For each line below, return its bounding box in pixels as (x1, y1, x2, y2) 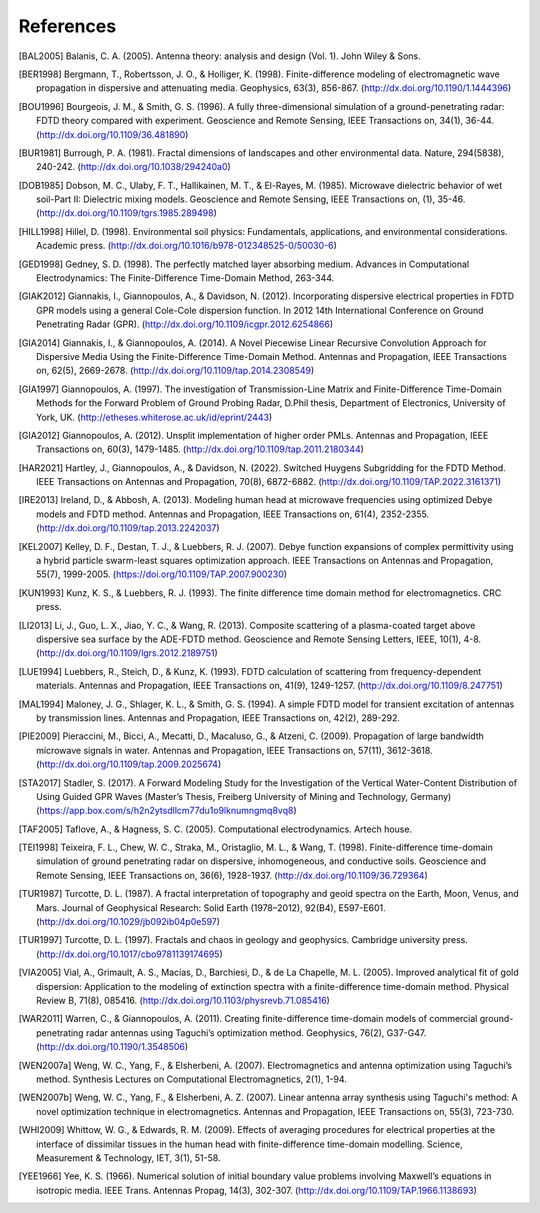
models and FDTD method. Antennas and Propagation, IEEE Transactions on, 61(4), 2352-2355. (36, 508, 430, 520)
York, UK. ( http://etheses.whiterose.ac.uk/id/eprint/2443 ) (36, 411, 273, 423)
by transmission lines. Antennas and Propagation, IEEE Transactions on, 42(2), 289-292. (36, 711, 400, 724)
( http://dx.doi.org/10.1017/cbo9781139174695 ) (36, 948, 224, 960)
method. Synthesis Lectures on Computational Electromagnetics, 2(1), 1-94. (36, 1073, 347, 1085)
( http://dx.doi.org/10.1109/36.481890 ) (36, 128, 189, 140)
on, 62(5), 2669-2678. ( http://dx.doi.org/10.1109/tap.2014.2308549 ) (36, 365, 315, 377)
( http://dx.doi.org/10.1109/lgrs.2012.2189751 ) (36, 647, 219, 659)
